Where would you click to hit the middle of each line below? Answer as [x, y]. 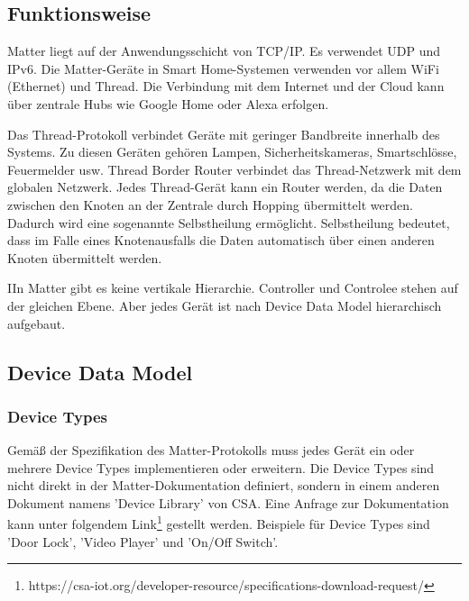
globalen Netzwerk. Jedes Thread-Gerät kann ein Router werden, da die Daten [225, 187]
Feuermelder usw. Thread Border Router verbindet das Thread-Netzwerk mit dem [234, 169]
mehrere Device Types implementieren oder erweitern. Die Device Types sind [221, 467]
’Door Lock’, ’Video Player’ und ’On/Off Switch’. [143, 541]
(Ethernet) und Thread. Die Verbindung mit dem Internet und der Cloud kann [226, 86]
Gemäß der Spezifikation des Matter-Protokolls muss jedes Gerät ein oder [211, 450]
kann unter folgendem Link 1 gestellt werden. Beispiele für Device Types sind [219, 523]
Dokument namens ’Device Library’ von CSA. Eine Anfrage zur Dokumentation [228, 502]
